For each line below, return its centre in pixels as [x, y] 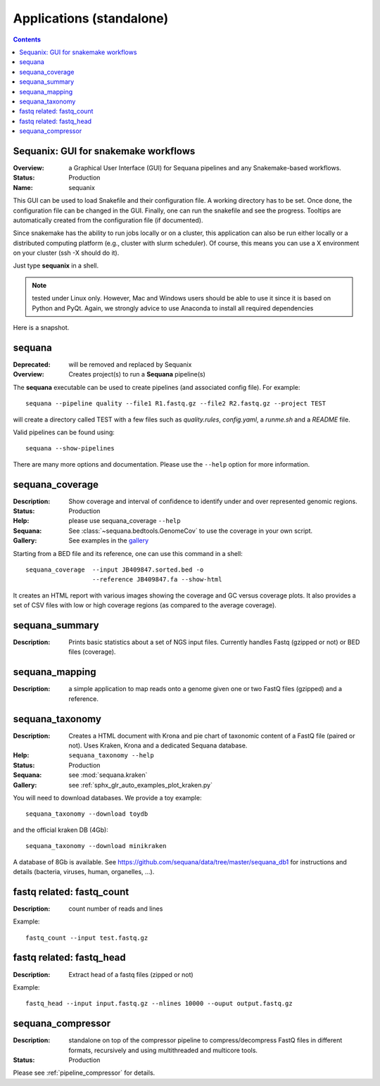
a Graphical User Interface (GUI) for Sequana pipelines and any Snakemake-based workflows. [205, 168]
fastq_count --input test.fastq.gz [87, 937]
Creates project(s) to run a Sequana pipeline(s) [137, 374]
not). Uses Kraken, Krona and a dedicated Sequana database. [158, 745]
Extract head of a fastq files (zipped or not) [131, 974]
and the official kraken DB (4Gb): [61, 830]
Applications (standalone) [91, 18]
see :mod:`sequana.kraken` [108, 775]
